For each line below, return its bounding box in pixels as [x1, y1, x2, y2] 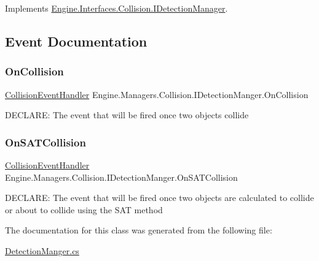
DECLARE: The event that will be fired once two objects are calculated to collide [5, 191, 314, 204]
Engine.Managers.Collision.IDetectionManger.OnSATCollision [5, 170, 238, 183]
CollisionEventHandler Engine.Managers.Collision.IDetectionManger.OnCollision [5, 88, 309, 100]
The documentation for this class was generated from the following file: [5, 224, 272, 236]
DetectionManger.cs [5, 244, 79, 257]
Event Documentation [5, 31, 148, 50]
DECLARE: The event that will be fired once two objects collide [5, 108, 249, 121]
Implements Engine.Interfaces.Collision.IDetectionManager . [5, 2, 228, 14]
